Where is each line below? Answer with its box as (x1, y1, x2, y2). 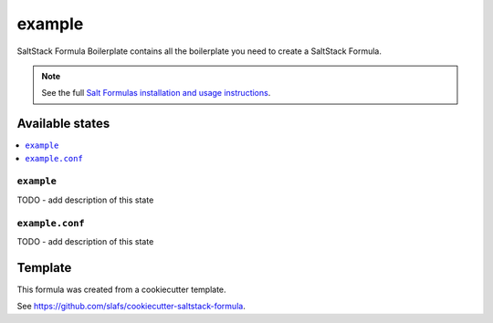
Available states (16, 116, 110, 131)
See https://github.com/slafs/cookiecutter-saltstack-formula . (16, 301, 246, 312)
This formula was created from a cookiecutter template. (16, 284, 227, 295)
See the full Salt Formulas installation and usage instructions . (41, 88, 271, 99)
